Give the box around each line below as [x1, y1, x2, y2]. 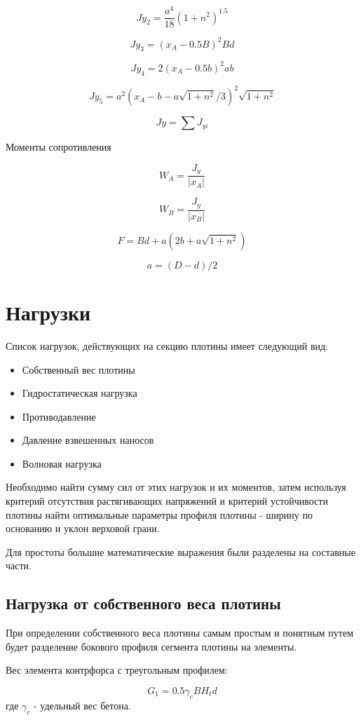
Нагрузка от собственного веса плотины [6, 592, 281, 614]
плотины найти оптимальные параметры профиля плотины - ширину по [6, 507, 313, 522]
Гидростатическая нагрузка [22, 386, 137, 400]
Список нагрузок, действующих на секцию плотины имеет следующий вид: [6, 338, 329, 353]
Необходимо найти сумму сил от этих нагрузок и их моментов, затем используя [6, 480, 346, 494]
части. [6, 558, 32, 573]
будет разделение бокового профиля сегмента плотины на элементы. [6, 639, 297, 653]
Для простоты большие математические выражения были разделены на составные [6, 544, 355, 559]
